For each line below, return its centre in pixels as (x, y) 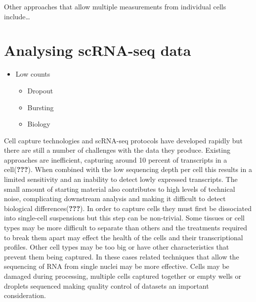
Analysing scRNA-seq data (98, 50)
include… (17, 16)
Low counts (33, 74)
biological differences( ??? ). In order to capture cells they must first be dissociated (128, 208)
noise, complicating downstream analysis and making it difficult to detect (115, 198)
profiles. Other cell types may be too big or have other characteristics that (117, 247)
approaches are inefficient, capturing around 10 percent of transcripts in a (116, 159)
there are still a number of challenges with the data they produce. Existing (117, 150)
